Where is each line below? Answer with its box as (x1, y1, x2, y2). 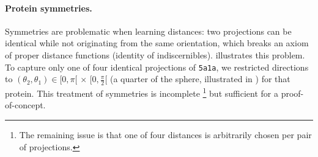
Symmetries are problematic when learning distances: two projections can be (5, 24, 292, 37)
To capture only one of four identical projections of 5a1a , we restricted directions (5, 60, 309, 73)
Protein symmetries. (5, 1, 92, 14)
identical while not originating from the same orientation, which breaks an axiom (5, 37, 309, 49)
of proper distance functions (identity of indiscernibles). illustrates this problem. (5, 48, 305, 61)
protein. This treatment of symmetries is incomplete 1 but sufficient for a (5, 85, 278, 99)
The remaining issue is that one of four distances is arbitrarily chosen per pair (19, 128, 312, 141)
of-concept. (5, 99, 46, 111)
